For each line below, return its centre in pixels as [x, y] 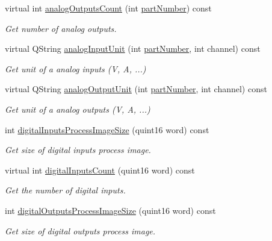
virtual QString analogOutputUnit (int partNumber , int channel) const [136, 89]
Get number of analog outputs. [61, 28]
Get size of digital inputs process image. [78, 150]
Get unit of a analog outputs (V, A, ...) [78, 109]
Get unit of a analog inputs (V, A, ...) [76, 68]
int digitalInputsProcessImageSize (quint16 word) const [107, 129]
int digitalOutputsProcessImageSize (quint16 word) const [110, 210]
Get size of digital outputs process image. [80, 230]
